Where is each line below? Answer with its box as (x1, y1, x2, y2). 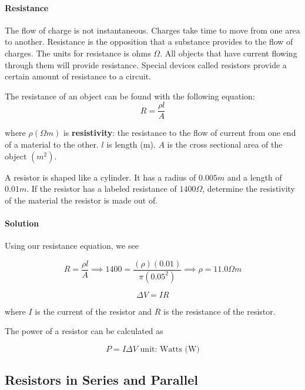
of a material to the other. (5, 138, 99, 151)
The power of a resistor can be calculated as (5, 325, 163, 337)
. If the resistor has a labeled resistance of (26, 182, 177, 195)
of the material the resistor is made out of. (5, 194, 158, 206)
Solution (5, 216, 39, 229)
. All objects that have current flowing (160, 46, 297, 59)
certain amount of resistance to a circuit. (5, 70, 152, 82)
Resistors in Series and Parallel (5, 371, 198, 389)
